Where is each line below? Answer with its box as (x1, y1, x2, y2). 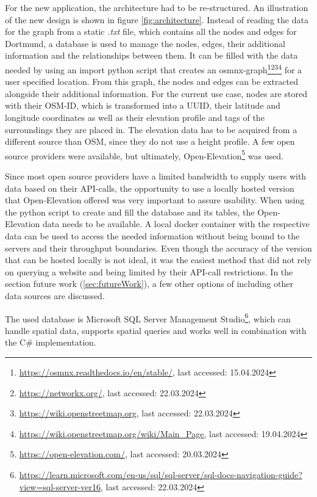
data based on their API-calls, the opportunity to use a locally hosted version (5, 181, 294, 194)
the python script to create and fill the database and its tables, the (5, 205, 255, 218)
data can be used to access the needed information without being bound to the (5, 230, 300, 242)
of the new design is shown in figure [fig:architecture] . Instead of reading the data (5, 13, 308, 26)
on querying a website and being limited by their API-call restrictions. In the (5, 265, 293, 278)
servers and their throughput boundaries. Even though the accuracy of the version (5, 241, 312, 254)
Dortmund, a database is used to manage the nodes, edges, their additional (5, 37, 285, 49)
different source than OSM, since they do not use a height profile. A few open (5, 135, 295, 148)
